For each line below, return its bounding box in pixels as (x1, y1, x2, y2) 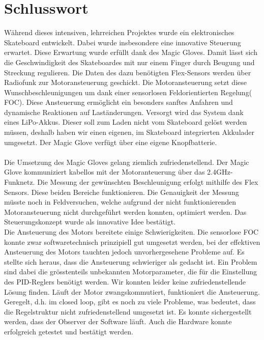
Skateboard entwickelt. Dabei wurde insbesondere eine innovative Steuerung (4, 37, 241, 47)
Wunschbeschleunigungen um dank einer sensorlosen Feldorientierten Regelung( (4, 87, 252, 97)
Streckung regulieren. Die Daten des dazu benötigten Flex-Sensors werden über (4, 67, 251, 77)
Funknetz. (4, 177, 35, 187)
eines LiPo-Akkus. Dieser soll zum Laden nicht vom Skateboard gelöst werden (4, 117, 247, 127)
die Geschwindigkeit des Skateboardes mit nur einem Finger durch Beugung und (4, 56, 255, 67)
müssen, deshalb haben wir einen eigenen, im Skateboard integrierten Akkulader (4, 127, 255, 137)
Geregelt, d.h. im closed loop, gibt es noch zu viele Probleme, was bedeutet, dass (4, 296, 256, 307)
